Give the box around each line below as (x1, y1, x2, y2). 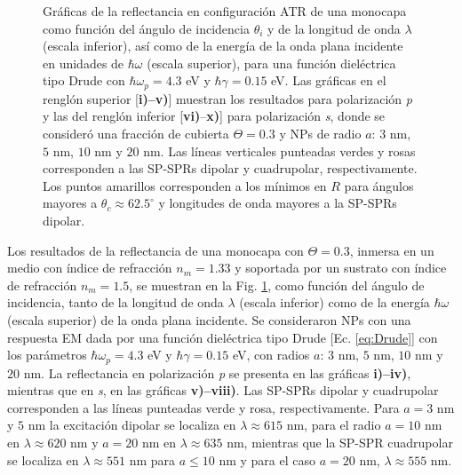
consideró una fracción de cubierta (43, 124, 229, 143)
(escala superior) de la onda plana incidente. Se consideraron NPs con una (7, 310, 411, 329)
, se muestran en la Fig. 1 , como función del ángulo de (129, 275, 425, 294)
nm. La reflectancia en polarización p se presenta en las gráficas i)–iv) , (23, 363, 411, 382)
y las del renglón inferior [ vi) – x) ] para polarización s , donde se (43, 107, 386, 125)
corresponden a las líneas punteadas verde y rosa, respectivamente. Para (7, 398, 400, 416)
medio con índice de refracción (7, 258, 172, 277)
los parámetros (7, 345, 87, 364)
